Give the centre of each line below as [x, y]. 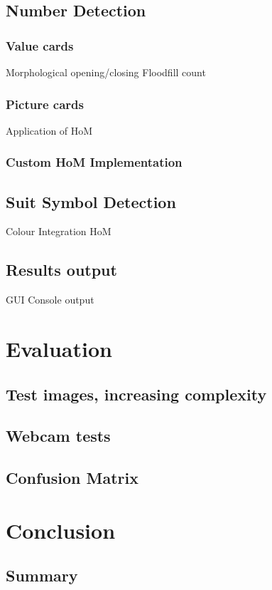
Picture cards [45, 104]
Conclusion [61, 530]
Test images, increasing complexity [136, 394]
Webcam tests [58, 436]
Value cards [40, 45]
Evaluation [59, 349]
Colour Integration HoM [59, 231]
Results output [61, 270]
